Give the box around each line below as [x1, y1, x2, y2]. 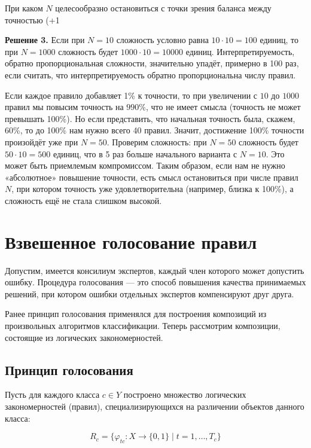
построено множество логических [123, 388, 246, 401]
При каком [5, 2, 43, 14]
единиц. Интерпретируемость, [185, 45, 295, 57]
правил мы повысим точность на [5, 100, 124, 113]
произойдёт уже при [5, 135, 78, 148]
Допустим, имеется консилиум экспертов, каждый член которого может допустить [5, 264, 304, 276]
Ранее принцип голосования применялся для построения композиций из [5, 307, 267, 320]
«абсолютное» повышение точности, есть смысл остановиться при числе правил [5, 170, 298, 183]
